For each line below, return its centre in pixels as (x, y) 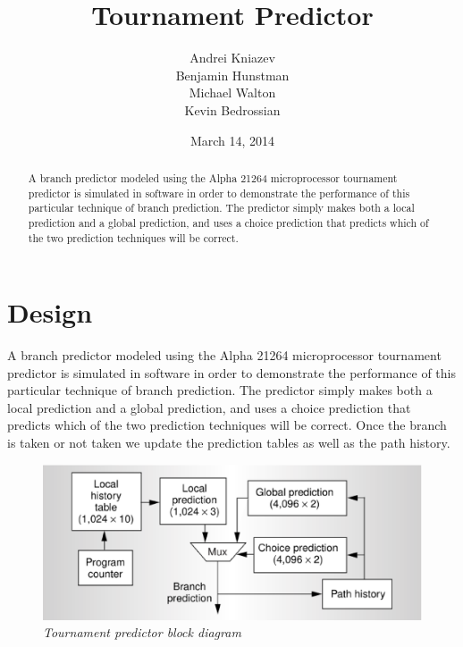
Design (50, 312)
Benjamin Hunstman (232, 75)
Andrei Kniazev (232, 58)
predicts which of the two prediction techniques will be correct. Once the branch (227, 425)
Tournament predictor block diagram (142, 632)
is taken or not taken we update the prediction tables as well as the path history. (229, 443)
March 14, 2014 (232, 140)
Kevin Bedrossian (232, 109)
